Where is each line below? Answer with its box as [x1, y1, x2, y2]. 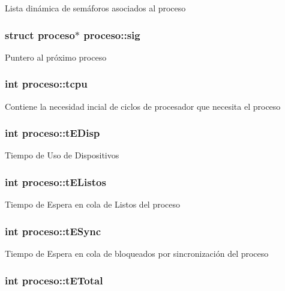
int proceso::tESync [5, 223, 101, 238]
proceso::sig [83, 27, 140, 42]
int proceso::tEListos [5, 174, 106, 189]
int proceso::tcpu [5, 76, 88, 91]
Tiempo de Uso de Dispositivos [5, 149, 119, 161]
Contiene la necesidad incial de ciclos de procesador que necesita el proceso [5, 100, 281, 112]
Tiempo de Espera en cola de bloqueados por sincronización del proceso [5, 247, 269, 260]
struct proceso [5, 27, 75, 42]
